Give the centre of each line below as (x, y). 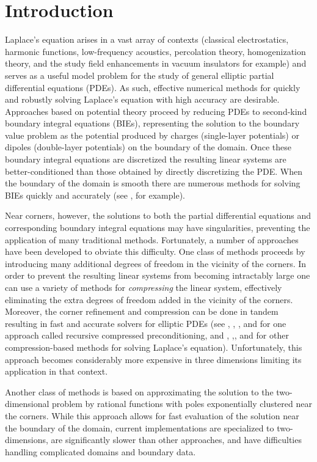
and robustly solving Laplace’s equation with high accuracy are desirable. (142, 99)
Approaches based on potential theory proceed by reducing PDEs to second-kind (156, 111)
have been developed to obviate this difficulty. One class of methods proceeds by (155, 251)
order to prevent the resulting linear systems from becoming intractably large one (158, 275)
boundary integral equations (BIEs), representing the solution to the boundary (152, 123)
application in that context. (56, 371)
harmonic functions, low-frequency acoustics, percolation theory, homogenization (155, 51)
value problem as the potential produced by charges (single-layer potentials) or (152, 135)
